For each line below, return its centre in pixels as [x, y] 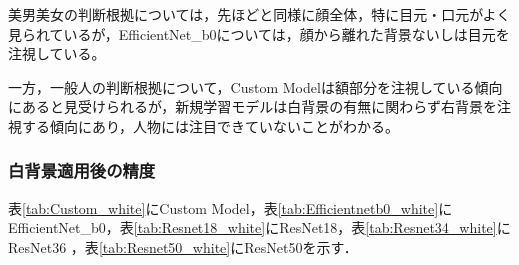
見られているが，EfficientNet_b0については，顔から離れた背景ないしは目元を [259, 33]
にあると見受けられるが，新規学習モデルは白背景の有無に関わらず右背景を [252, 106]
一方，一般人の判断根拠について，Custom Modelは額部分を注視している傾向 [255, 86]
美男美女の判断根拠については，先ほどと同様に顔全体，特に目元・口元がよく [259, 14]
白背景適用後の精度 [82, 170]
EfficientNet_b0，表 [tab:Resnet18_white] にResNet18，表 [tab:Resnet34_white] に [259, 227]
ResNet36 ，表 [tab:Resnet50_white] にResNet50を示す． [183, 246]
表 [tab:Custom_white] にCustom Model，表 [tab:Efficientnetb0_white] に [230, 207]
